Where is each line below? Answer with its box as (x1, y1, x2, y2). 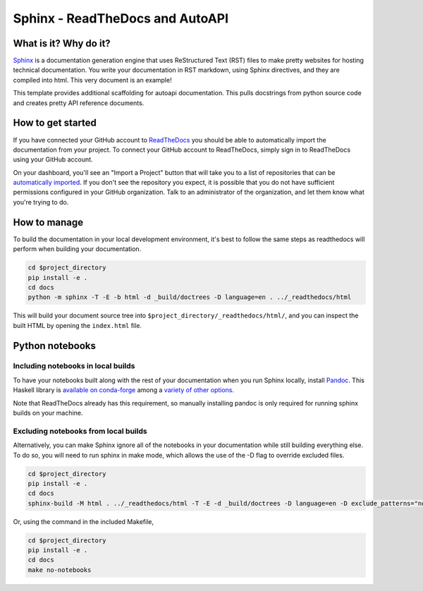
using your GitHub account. (13, 155, 93, 164)
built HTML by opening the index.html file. (13, 321, 142, 329)
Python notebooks (13, 339, 97, 352)
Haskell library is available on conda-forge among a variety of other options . (13, 386, 235, 394)
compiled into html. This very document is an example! (13, 75, 172, 84)
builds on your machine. (13, 409, 83, 418)
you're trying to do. (13, 197, 69, 206)
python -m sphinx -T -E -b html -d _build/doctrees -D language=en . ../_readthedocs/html (27, 293, 352, 301)
